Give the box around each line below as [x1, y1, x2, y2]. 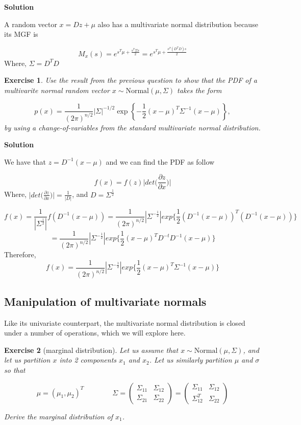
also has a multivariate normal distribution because [97, 18, 258, 29]
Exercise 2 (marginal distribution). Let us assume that [4, 344, 179, 355]
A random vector [4, 18, 57, 29]
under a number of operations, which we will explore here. [4, 327, 186, 338]
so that [4, 365, 26, 375]
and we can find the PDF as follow [106, 156, 215, 167]
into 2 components [59, 354, 117, 365]
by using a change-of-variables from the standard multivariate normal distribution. [4, 122, 261, 132]
